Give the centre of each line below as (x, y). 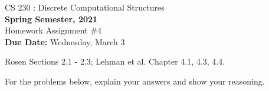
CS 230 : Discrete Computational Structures (85, 7)
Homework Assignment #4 (53, 30)
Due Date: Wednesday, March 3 (65, 41)
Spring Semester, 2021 (51, 18)
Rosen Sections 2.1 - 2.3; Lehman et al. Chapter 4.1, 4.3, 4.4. (115, 61)
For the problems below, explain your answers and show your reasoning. (135, 81)
